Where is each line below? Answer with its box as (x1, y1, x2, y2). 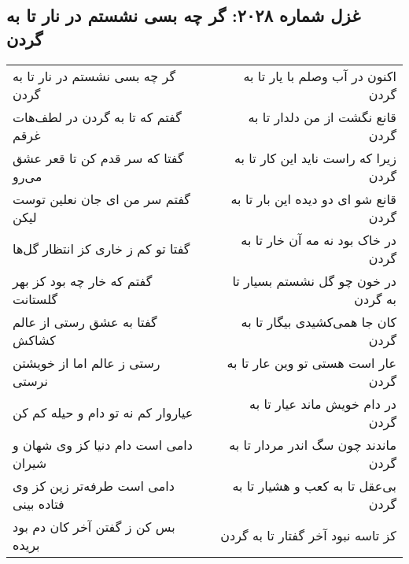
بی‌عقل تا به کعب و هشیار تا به (232, 476, 396, 495)
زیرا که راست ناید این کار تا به (234, 148, 396, 167)
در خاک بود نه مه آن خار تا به (241, 230, 396, 249)
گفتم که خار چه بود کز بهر (13, 271, 153, 290)
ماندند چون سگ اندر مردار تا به (229, 435, 396, 454)
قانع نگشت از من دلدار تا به (248, 107, 396, 126)
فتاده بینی (13, 494, 64, 513)
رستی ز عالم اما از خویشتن (13, 353, 160, 372)
